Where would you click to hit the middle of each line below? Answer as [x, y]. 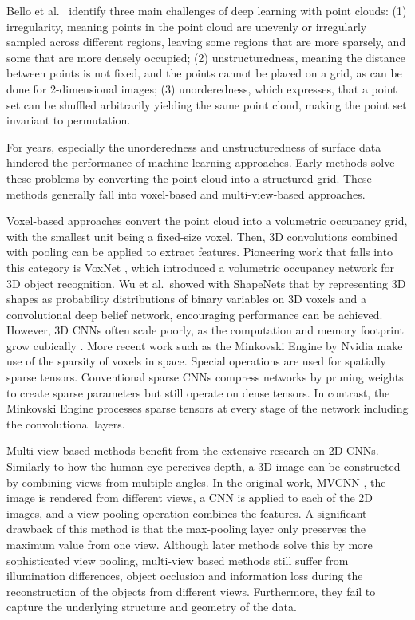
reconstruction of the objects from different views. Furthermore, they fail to [191, 591]
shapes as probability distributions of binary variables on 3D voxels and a [186, 299]
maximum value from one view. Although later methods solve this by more [190, 544]
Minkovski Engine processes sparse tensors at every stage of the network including [207, 408]
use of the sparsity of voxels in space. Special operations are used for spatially [196, 361]
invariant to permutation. [69, 120]
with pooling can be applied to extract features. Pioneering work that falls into [200, 252]
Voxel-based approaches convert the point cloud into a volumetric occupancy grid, [207, 221]
